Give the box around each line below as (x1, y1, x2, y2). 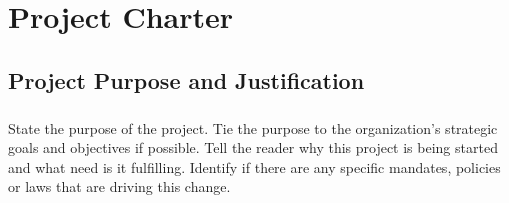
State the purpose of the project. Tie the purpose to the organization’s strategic (8, 117, 498, 138)
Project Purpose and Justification (8, 64, 365, 95)
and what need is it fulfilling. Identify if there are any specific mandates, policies (8, 156, 501, 177)
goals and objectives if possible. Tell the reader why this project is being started (8, 137, 498, 158)
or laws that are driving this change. (8, 176, 231, 197)
